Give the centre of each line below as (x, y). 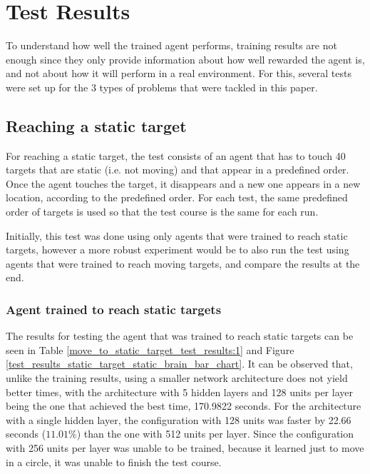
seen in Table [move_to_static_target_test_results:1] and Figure (150, 349)
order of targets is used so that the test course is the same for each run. (162, 212)
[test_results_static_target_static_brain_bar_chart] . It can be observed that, (179, 364)
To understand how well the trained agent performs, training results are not (171, 45)
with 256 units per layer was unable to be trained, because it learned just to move (185, 448)
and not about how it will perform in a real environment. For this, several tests (179, 73)
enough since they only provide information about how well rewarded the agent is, (185, 59)
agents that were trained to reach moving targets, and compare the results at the (183, 263)
